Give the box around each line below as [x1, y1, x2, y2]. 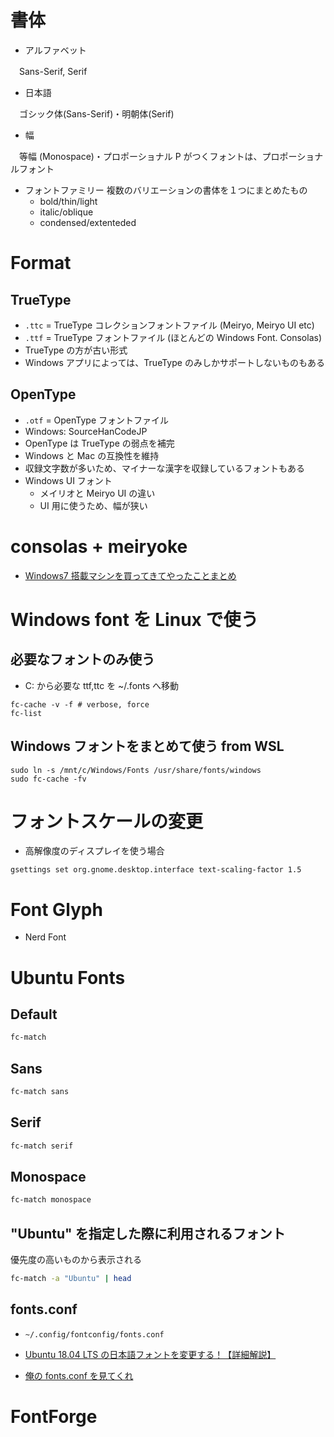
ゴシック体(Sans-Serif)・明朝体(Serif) [18, 107, 175, 120]
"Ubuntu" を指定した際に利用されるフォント [10, 1225, 286, 1242]
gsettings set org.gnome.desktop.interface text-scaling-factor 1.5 [10, 865, 302, 875]
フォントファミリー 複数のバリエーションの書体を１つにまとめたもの [24, 184, 308, 196]
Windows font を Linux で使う [10, 608, 259, 631]
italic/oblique [39, 206, 94, 218]
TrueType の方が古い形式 [24, 344, 128, 356]
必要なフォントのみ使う [10, 651, 155, 668]
